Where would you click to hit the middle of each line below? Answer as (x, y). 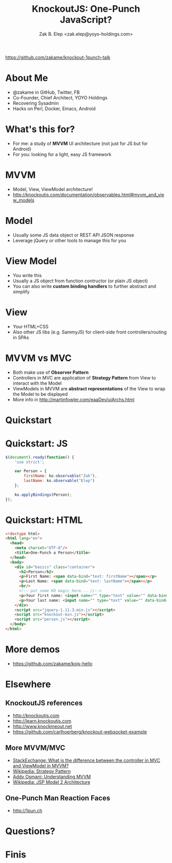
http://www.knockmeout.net (42, 726)
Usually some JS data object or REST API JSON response (73, 235)
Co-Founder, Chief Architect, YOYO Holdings (60, 97)
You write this (27, 275)
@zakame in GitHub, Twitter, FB (46, 92)
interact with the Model (37, 383)
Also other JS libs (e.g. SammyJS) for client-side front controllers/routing (90, 332)
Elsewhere (28, 685)
